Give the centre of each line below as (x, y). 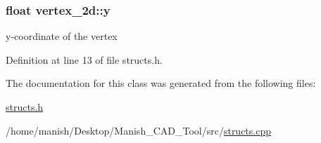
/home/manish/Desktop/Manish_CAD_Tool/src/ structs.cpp (139, 130)
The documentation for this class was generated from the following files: (161, 83)
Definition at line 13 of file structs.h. (84, 59)
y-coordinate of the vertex (62, 36)
